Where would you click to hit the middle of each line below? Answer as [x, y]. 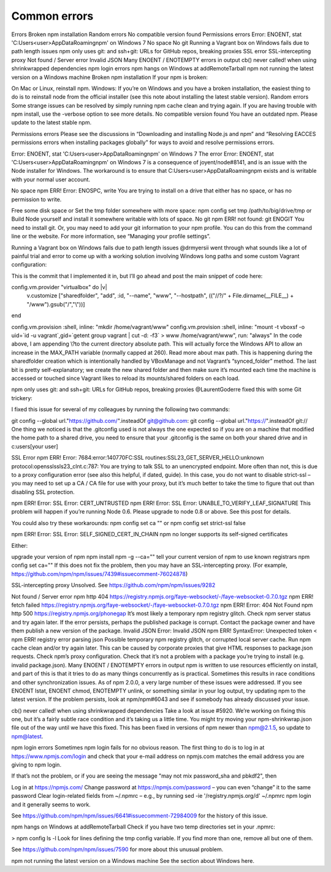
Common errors [52, 16]
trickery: [22, 398]
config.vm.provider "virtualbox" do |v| [59, 287]
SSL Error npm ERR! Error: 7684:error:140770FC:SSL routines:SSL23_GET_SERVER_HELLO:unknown [138, 458]
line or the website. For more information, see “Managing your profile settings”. [111, 237]
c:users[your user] [35, 446]
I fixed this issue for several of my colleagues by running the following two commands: [120, 409]
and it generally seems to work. [51, 804]
